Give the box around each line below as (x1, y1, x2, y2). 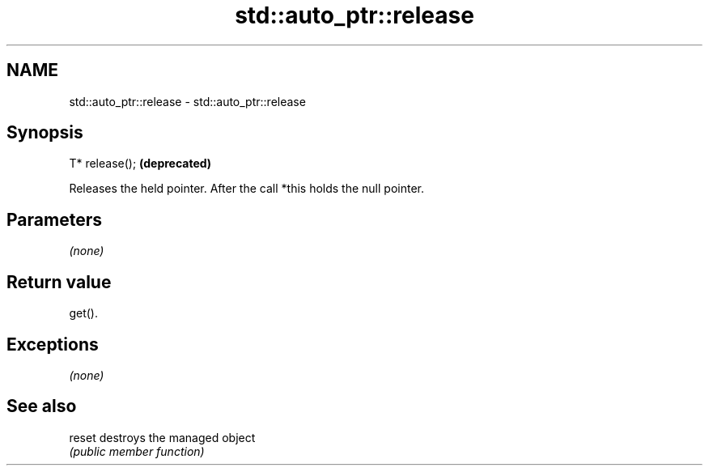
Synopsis (6, 122, 83, 143)
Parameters (6, 209, 102, 230)
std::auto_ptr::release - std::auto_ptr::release (69, 94, 306, 108)
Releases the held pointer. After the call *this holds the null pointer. (69, 181, 424, 196)
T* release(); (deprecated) (69, 156, 212, 171)
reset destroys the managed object (69, 430, 256, 444)
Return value (6, 271, 112, 292)
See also (6, 396, 77, 417)
